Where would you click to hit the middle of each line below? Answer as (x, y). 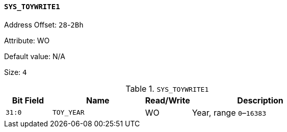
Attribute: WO (27, 40)
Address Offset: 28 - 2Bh (44, 24)
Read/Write (167, 100)
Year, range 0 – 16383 (229, 112)
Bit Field (28, 100)
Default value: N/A (35, 56)
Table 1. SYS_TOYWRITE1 (167, 88)
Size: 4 (16, 72)
